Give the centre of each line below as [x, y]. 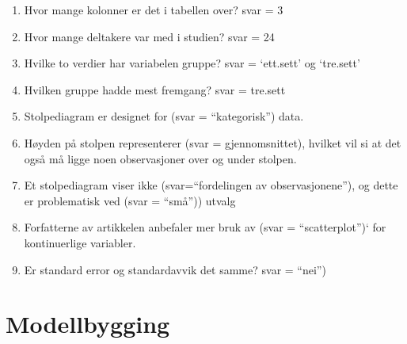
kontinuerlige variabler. [80, 242]
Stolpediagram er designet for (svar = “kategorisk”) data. [164, 116]
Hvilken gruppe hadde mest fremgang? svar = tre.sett [155, 89]
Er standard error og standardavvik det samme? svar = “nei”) [175, 269]
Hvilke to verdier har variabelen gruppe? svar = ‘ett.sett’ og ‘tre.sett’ [192, 63]
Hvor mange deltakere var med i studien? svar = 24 [149, 36]
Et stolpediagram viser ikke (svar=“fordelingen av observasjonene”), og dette [211, 185]
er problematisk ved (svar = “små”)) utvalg [130, 200]
